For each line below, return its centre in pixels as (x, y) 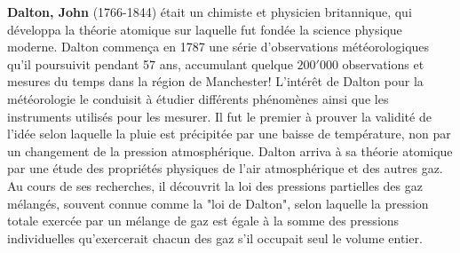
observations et (383, 63)
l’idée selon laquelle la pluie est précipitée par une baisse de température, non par (229, 134)
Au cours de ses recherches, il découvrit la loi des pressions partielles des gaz (215, 185)
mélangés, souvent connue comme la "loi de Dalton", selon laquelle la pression (218, 203)
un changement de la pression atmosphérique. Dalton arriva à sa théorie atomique (230, 150)
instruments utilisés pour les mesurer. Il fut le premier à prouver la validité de (219, 116)
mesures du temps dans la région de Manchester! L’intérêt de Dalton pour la (215, 81)
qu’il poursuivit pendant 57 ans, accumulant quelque (150, 63)
